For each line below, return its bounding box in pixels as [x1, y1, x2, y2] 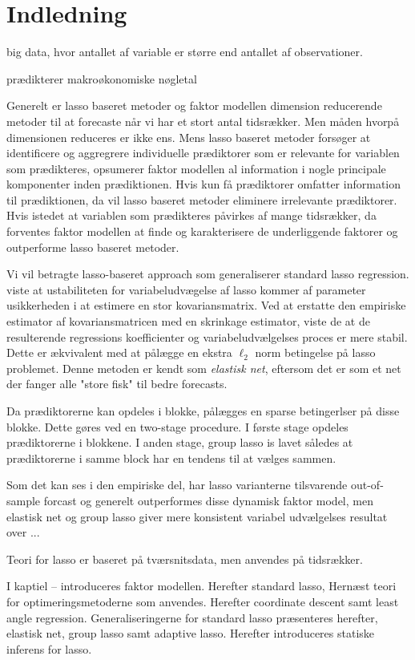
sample [6, 492, 41, 508]
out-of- [350, 476, 384, 493]
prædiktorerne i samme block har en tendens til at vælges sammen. [6, 449, 336, 466]
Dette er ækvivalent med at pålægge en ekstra [6, 344, 232, 361]
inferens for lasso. [6, 640, 92, 657]
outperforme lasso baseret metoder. [6, 238, 179, 255]
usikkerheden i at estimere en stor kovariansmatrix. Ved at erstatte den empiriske [6, 297, 406, 314]
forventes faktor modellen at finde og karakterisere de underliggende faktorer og [6, 223, 398, 240]
